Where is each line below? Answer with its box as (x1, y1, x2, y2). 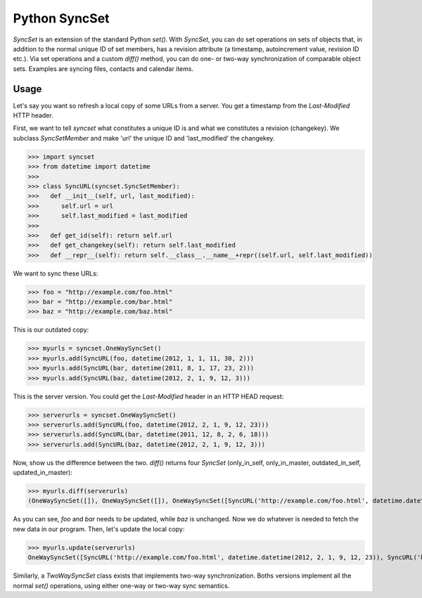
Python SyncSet (13, 11, 110, 26)
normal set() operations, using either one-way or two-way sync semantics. (13, 581, 230, 590)
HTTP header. (13, 111, 53, 119)
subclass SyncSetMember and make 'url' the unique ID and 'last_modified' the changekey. (13, 134, 275, 142)
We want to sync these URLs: (13, 269, 98, 278)
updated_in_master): (13, 468, 73, 477)
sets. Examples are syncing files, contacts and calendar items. (13, 64, 193, 73)
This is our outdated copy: (13, 325, 89, 334)
